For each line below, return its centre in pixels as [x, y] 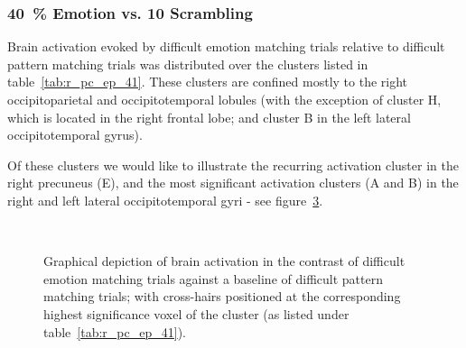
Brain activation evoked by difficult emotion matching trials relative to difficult [226, 46]
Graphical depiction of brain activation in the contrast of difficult [224, 261]
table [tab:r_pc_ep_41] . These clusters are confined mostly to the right [208, 82]
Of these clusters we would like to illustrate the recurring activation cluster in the [233, 165]
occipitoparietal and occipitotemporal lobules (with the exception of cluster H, [224, 99]
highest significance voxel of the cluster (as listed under [196, 313]
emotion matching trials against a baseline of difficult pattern [213, 278]
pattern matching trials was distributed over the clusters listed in [188, 64]
